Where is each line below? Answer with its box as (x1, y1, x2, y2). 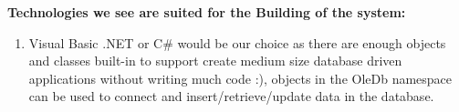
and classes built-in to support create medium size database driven (28, 51, 402, 70)
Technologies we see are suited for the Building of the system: (7, 3, 406, 21)
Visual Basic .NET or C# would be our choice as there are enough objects (28, 33, 446, 52)
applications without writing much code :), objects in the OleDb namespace (28, 68, 453, 87)
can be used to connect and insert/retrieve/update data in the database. (28, 87, 434, 106)
